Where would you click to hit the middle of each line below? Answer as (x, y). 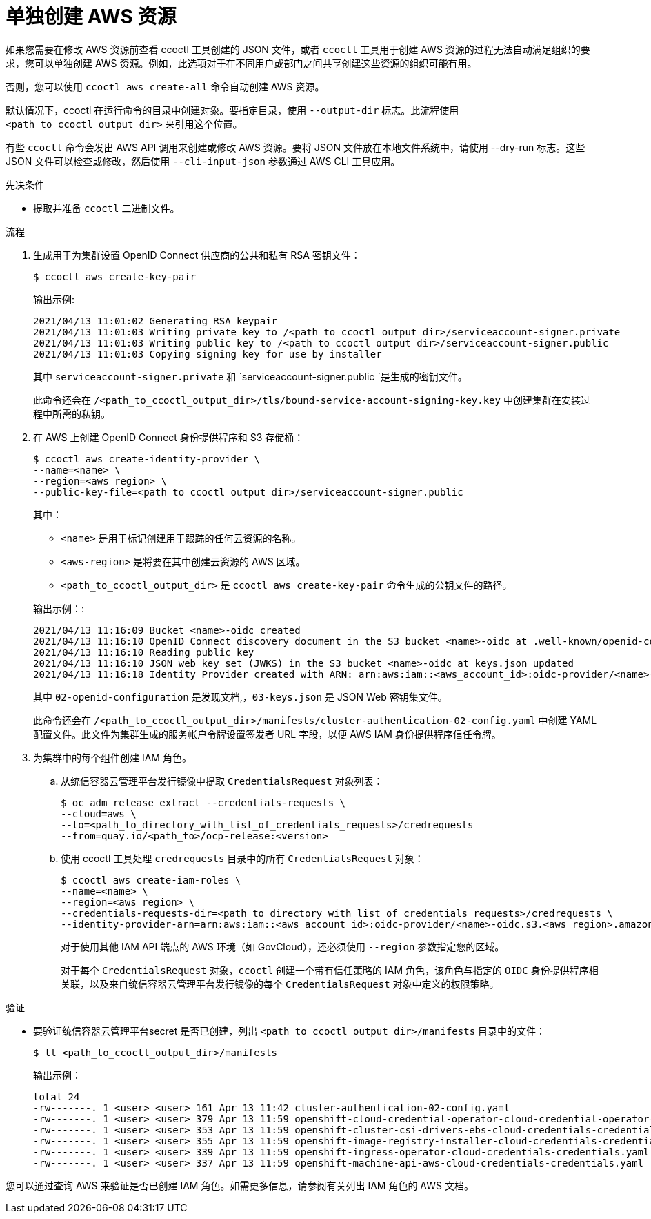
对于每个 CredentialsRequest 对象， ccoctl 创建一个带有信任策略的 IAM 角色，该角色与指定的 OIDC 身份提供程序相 (330, 970)
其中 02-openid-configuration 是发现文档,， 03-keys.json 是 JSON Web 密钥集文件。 (240, 696)
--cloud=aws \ (99, 813)
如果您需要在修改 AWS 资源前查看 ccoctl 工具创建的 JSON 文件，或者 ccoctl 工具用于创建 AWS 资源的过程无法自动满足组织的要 (298, 49)
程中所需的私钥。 (72, 413)
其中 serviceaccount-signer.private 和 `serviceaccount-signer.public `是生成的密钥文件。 (250, 376)
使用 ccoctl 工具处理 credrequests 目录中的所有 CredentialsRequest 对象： (242, 858)
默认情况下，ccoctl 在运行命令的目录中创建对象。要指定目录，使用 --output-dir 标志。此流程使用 (232, 110)
